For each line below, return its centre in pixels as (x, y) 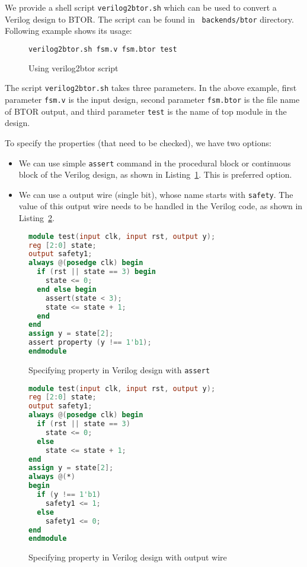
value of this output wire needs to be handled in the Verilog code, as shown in (161, 206)
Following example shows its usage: (68, 31)
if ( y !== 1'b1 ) (69, 495)
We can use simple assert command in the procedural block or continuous (155, 163)
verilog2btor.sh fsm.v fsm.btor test (103, 49)
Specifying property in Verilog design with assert (119, 369)
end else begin (67, 289)
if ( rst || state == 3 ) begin (96, 272)
